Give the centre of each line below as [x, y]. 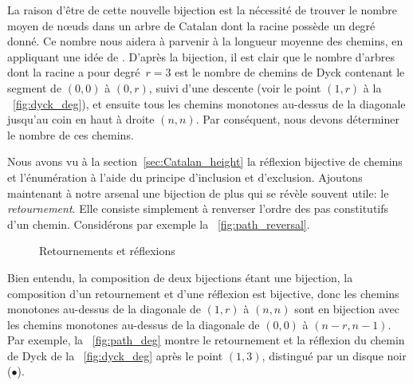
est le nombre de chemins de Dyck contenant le [290, 72]
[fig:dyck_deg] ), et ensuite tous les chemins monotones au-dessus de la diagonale [209, 103]
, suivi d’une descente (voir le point [235, 87]
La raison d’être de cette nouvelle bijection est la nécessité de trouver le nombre [203, 10]
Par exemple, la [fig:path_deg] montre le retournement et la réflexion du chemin [206, 340]
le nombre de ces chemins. [71, 134]
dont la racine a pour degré [74, 72]
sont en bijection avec [347, 309]
